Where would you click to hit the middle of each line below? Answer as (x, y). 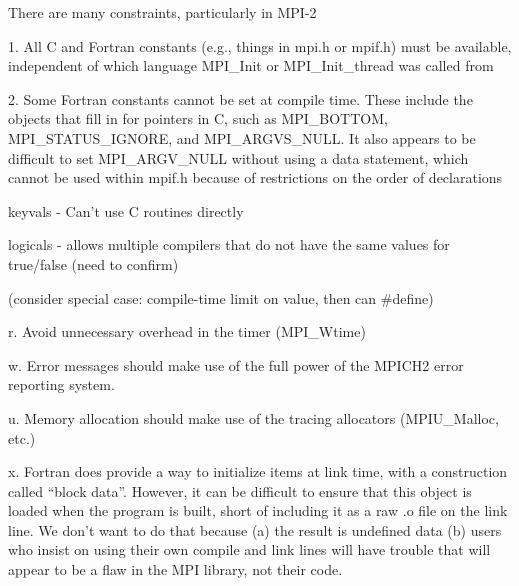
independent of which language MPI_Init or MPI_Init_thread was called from (251, 65)
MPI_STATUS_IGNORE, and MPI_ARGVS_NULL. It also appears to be (242, 137)
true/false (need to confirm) (93, 263)
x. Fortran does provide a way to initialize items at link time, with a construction (258, 471)
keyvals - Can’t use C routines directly (126, 210)
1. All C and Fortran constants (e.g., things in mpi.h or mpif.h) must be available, (260, 45)
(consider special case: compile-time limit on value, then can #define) (221, 297)
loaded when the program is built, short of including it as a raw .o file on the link (258, 510)
